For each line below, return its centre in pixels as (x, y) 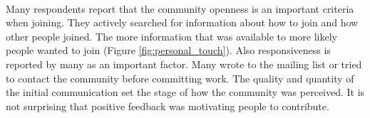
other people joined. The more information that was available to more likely (171, 36)
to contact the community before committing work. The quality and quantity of (180, 78)
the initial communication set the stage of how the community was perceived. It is (185, 92)
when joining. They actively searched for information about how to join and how (182, 22)
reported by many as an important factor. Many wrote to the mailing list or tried (184, 64)
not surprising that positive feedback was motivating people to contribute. (168, 106)
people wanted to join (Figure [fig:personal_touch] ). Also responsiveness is (168, 50)
